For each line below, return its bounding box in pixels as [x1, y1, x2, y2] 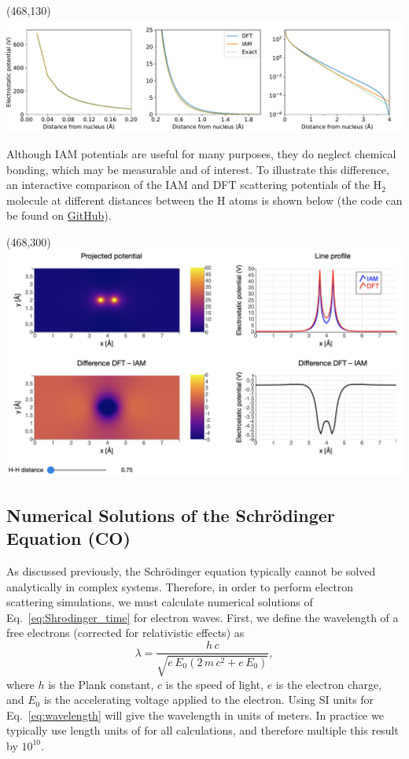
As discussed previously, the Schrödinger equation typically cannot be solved [6, 563, 376, 579]
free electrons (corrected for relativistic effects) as [6, 624, 245, 641]
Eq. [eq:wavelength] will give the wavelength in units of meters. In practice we [6, 706, 384, 723]
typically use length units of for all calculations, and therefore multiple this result [6, 722, 399, 739]
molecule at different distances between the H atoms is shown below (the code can [6, 191, 403, 208]
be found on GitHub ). [6, 207, 112, 224]
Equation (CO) [6, 526, 131, 550]
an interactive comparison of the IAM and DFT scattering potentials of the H [6, 176, 382, 193]
